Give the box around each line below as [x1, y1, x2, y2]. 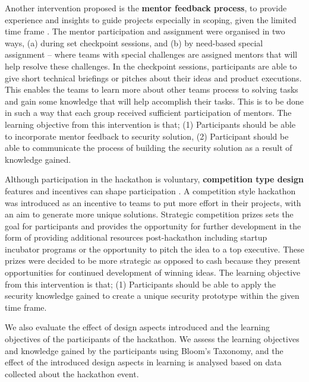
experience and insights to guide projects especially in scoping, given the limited [5, 13, 297, 26]
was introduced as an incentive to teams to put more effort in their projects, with [5, 196, 301, 209]
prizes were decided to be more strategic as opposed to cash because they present [5, 254, 301, 267]
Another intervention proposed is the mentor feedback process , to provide [5, 2, 287, 14]
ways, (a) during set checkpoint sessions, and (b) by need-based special [5, 36, 263, 49]
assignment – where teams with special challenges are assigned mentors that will [5, 48, 298, 61]
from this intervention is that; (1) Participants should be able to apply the [5, 277, 276, 290]
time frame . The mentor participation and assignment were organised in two [5, 25, 285, 37]
